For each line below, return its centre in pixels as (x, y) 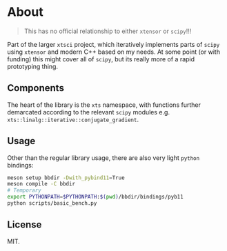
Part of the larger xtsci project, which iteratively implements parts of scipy (113, 44)
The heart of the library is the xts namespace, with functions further (104, 105)
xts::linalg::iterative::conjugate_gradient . (73, 119)
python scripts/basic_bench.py (52, 203)
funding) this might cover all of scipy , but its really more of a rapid (101, 59)
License (24, 225)
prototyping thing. (33, 66)
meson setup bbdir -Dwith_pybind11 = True (66, 178)
